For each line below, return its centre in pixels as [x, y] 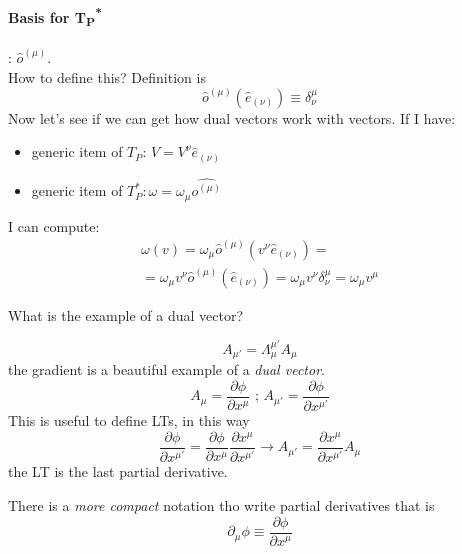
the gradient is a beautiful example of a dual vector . [166, 369]
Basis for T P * [55, 16]
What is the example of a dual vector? [125, 314]
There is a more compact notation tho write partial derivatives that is [221, 505]
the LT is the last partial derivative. [118, 471]
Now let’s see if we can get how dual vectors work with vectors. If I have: [232, 117]
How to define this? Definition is [107, 76]
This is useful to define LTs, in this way [129, 420]
